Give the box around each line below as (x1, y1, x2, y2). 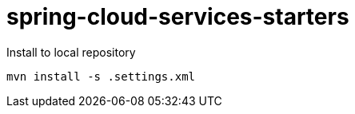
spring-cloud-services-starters (6, 3, 349, 30)
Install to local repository (6, 45, 136, 59)
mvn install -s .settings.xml (6, 69, 196, 83)
